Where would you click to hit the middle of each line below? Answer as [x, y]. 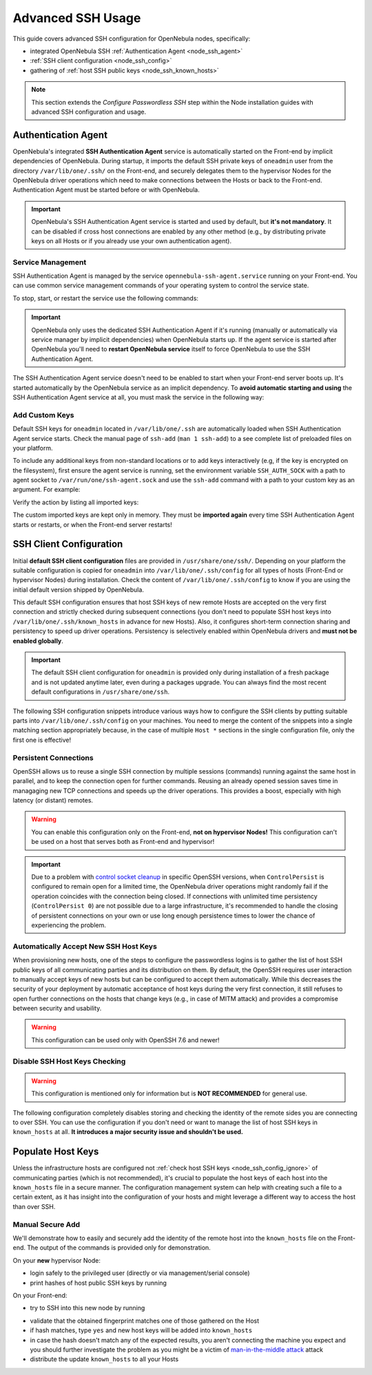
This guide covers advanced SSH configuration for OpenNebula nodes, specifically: [132, 39]
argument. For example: [46, 490]
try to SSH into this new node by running [87, 1308]
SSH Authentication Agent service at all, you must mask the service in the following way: [138, 397]
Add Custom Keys [44, 415]
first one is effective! [42, 740]
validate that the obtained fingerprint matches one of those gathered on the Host [145, 1321]
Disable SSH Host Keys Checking [69, 1061]
